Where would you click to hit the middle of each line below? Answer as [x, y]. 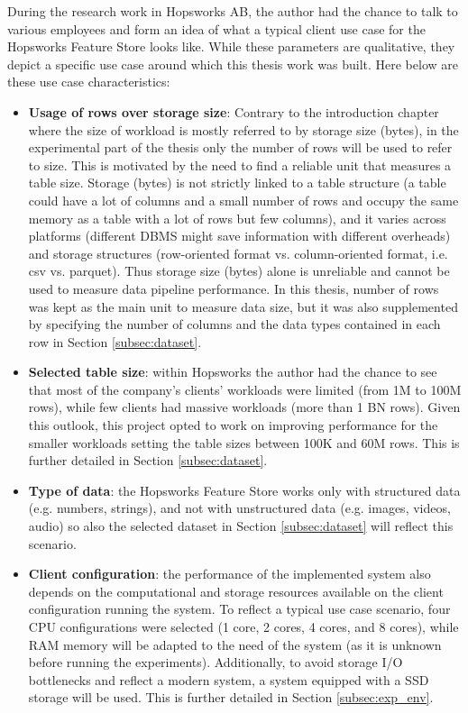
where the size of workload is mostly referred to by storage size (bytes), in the [243, 129]
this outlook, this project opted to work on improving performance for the [233, 425]
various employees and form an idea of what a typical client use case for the [216, 28]
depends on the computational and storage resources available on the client [236, 591]
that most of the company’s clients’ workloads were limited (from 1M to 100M [245, 389]
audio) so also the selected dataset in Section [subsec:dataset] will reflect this [241, 526]
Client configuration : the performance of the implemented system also [229, 574]
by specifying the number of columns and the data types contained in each [234, 324]
